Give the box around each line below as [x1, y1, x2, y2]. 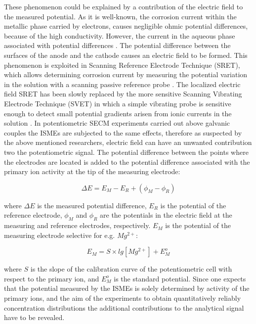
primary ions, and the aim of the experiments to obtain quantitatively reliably [4, 293, 241, 303]
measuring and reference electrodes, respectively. [4, 220, 151, 231]
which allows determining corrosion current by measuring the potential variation [4, 69, 248, 80]
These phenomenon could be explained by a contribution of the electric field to [4, 1, 243, 11]
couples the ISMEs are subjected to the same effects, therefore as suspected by [4, 127, 242, 138]
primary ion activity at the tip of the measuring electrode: [4, 166, 180, 177]
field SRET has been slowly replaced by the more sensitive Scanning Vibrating [4, 89, 242, 99]
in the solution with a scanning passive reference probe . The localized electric [4, 79, 241, 89]
